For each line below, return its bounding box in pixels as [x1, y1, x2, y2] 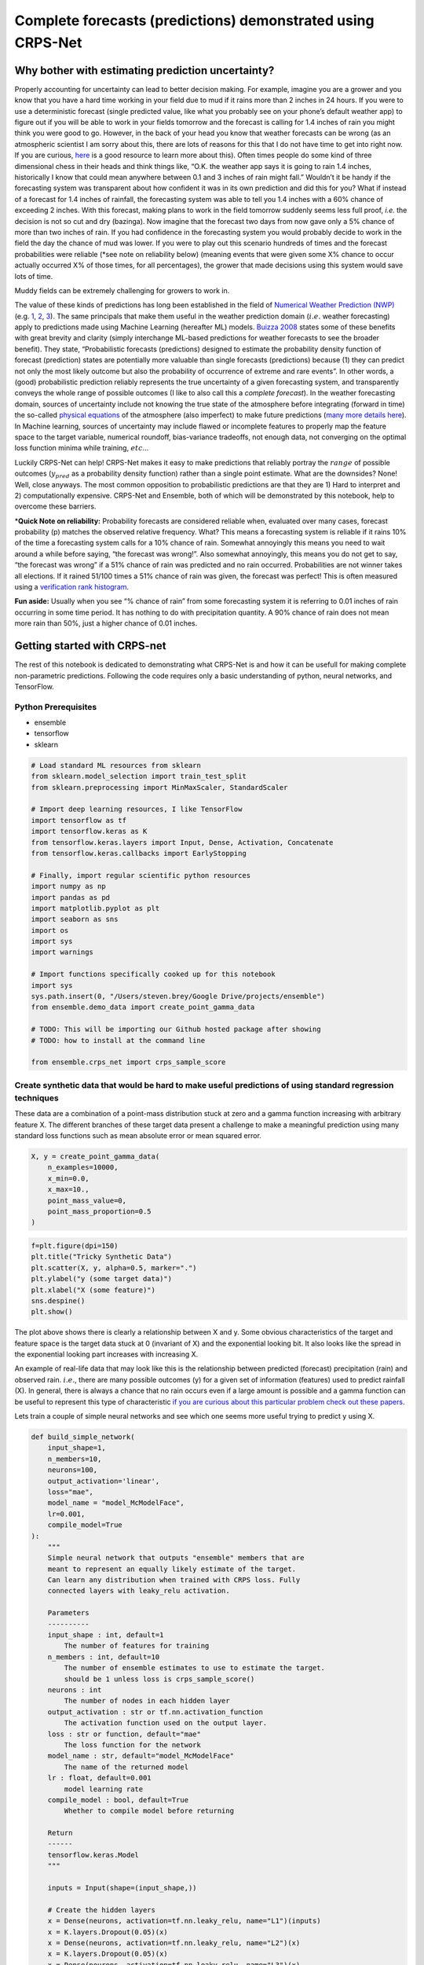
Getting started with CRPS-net [14, 639, 166, 652]
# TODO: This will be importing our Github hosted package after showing [31, 1025, 321, 1034]
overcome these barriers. [14, 501, 97, 511]
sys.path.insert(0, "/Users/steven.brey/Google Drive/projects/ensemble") [31, 992, 326, 1001]
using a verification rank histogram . [14, 582, 130, 592]
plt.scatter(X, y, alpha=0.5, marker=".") [31, 1263, 197, 1273]
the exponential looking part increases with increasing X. [14, 1350, 199, 1359]
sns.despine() [31, 1296, 86, 1305]
